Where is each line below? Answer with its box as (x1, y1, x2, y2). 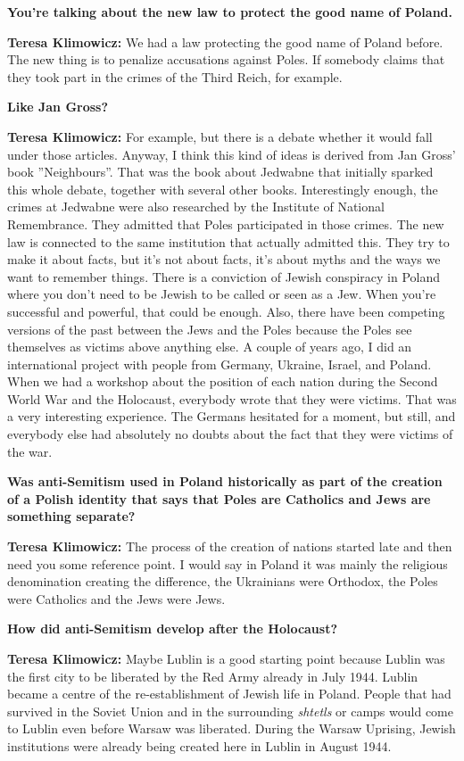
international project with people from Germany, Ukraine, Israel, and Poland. (7, 354, 432, 373)
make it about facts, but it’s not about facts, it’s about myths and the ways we (7, 250, 441, 269)
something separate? (7, 507, 136, 525)
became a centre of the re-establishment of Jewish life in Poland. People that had (7, 684, 452, 703)
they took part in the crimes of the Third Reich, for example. (7, 67, 343, 86)
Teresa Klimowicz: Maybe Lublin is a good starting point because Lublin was (7, 649, 445, 667)
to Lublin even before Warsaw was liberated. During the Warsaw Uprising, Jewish (7, 719, 456, 738)
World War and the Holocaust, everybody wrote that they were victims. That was (7, 389, 457, 408)
